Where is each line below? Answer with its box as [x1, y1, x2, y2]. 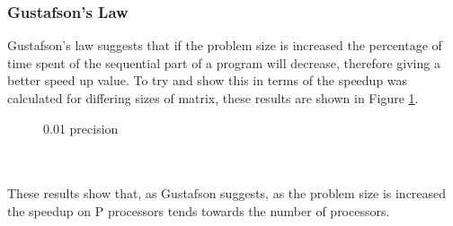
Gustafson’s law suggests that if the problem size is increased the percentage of [7, 36, 442, 55]
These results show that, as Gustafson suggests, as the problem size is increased [7, 184, 447, 203]
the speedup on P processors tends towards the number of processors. [7, 201, 390, 220]
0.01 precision [43, 118, 119, 137]
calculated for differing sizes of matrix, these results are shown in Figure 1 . [7, 89, 419, 107]
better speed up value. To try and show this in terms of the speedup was [7, 71, 408, 90]
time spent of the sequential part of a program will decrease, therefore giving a [7, 53, 440, 72]
